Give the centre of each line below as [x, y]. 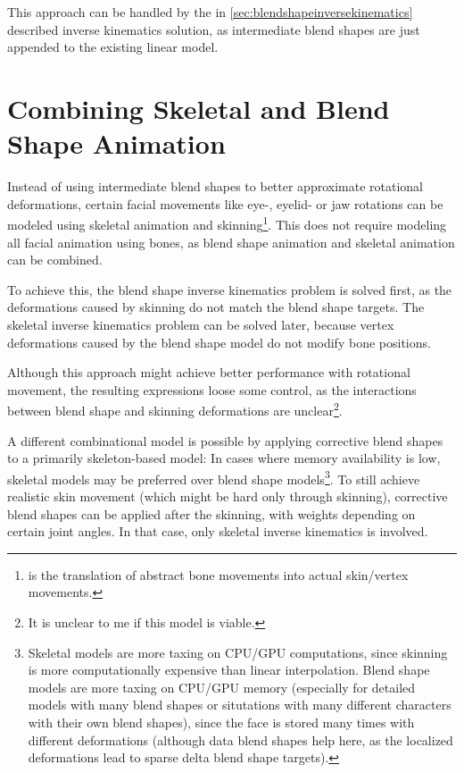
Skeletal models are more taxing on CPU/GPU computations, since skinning [238, 652]
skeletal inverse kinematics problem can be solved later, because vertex [201, 324]
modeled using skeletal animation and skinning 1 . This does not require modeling [227, 223]
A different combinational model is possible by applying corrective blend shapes [225, 440]
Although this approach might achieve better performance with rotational [209, 372]
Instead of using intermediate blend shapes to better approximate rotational [215, 186]
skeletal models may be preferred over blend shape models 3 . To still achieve [214, 477]
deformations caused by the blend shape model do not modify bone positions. [219, 342]
